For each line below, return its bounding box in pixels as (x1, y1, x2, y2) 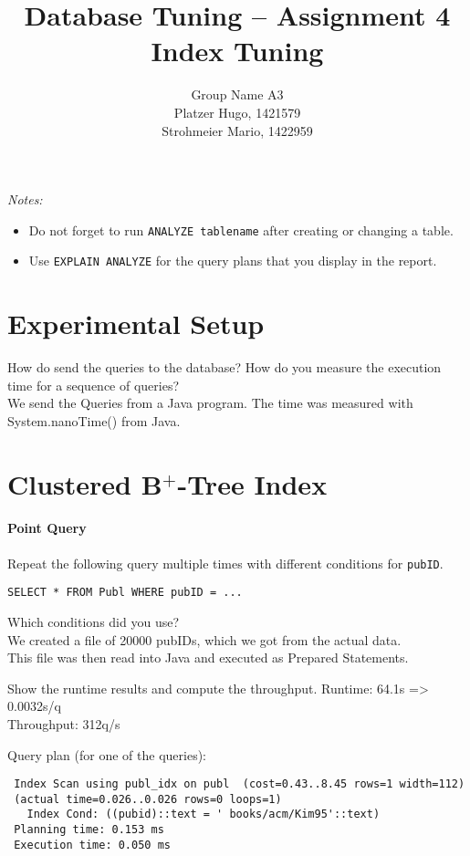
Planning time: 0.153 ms (14, 823, 164, 837)
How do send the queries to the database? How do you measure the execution (7, 358, 442, 377)
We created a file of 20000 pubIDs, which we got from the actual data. (7, 630, 402, 649)
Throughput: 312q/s (7, 714, 120, 733)
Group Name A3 (191, 85, 284, 104)
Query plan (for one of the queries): (7, 745, 206, 764)
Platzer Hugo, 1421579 (173, 102, 301, 121)
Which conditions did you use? (7, 611, 180, 631)
